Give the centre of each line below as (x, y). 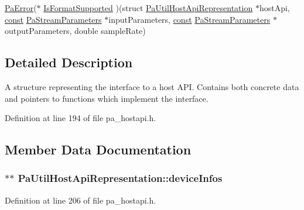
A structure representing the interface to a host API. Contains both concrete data (152, 86)
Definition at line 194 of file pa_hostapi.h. (81, 118)
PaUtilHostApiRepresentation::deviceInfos (120, 178)
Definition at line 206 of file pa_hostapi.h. (81, 200)
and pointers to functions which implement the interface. (107, 98)
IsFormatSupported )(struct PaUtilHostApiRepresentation (148, 8)
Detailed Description (69, 62)
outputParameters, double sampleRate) (75, 31)
